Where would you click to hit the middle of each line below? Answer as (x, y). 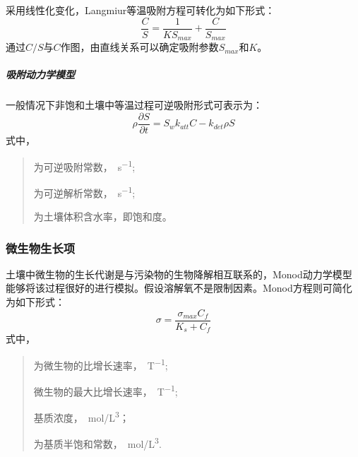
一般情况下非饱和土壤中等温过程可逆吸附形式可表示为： (134, 105)
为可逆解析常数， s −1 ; (84, 191)
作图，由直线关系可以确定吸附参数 (139, 47)
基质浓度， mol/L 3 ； (81, 416)
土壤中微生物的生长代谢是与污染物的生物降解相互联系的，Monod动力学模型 (179, 274)
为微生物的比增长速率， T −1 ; (101, 364)
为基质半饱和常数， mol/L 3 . (97, 443)
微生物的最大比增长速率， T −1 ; (106, 390)
